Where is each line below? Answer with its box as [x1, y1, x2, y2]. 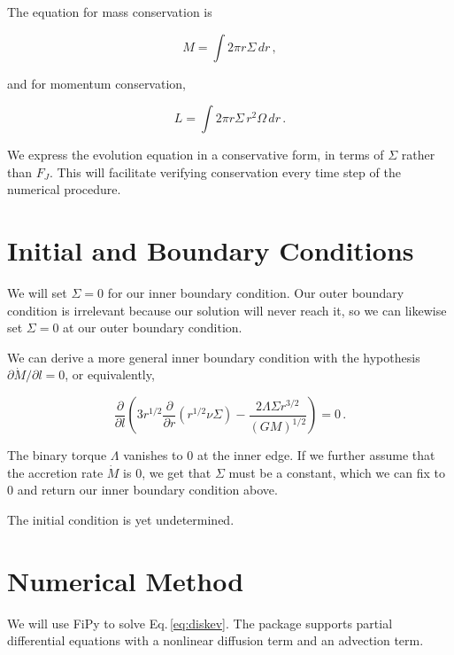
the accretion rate [7, 463, 104, 481]
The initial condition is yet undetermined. [7, 510, 235, 528]
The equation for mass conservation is [7, 3, 212, 20]
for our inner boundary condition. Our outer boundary [107, 284, 404, 302]
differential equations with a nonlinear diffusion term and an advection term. [7, 631, 424, 650]
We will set [7, 284, 67, 302]
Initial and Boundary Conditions [7, 232, 414, 269]
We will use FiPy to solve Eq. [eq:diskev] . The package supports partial [7, 613, 393, 632]
